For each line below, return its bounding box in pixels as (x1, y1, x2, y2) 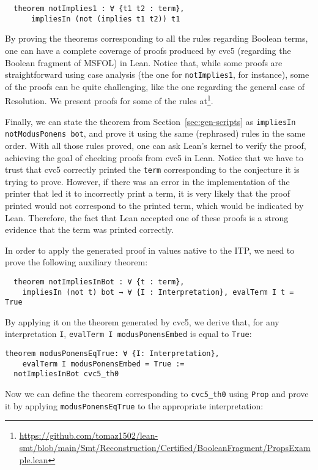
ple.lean (19, 453, 48, 466)
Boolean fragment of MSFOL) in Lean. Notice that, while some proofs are (5, 56, 283, 69)
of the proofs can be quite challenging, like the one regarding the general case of (5, 80, 305, 93)
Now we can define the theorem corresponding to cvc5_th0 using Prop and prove (5, 387, 309, 400)
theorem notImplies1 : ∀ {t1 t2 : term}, (13, 4, 185, 13)
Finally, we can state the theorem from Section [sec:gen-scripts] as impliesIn (5, 115, 296, 127)
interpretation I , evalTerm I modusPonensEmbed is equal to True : (5, 327, 252, 340)
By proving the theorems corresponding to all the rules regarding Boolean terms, (5, 32, 308, 45)
